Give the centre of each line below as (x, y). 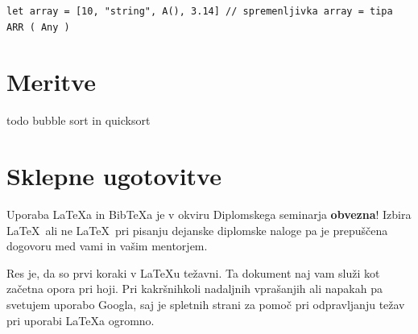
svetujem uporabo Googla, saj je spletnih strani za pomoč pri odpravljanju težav (206, 304)
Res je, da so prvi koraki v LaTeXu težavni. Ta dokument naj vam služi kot (193, 272)
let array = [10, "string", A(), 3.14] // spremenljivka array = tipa (200, 11)
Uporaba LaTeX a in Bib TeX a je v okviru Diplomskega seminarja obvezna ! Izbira (209, 214)
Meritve (51, 82)
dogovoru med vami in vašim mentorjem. (107, 246)
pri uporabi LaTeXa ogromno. (81, 320)
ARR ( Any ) (38, 27)
